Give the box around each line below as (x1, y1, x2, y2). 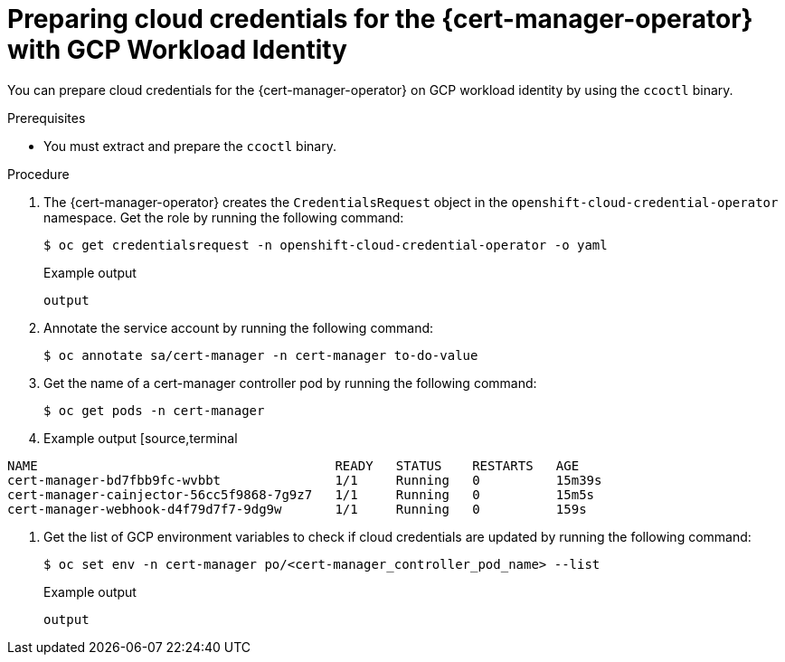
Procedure (7, 165, 70, 182)
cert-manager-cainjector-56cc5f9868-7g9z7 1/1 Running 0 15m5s (7, 487, 595, 502)
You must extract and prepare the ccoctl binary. (43, 137, 336, 154)
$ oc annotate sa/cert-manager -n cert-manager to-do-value (43, 347, 478, 363)
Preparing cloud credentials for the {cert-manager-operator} (7, 4, 753, 34)
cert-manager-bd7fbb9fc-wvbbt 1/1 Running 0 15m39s (7, 472, 602, 487)
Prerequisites (7, 109, 86, 126)
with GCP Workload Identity (7, 34, 347, 65)
